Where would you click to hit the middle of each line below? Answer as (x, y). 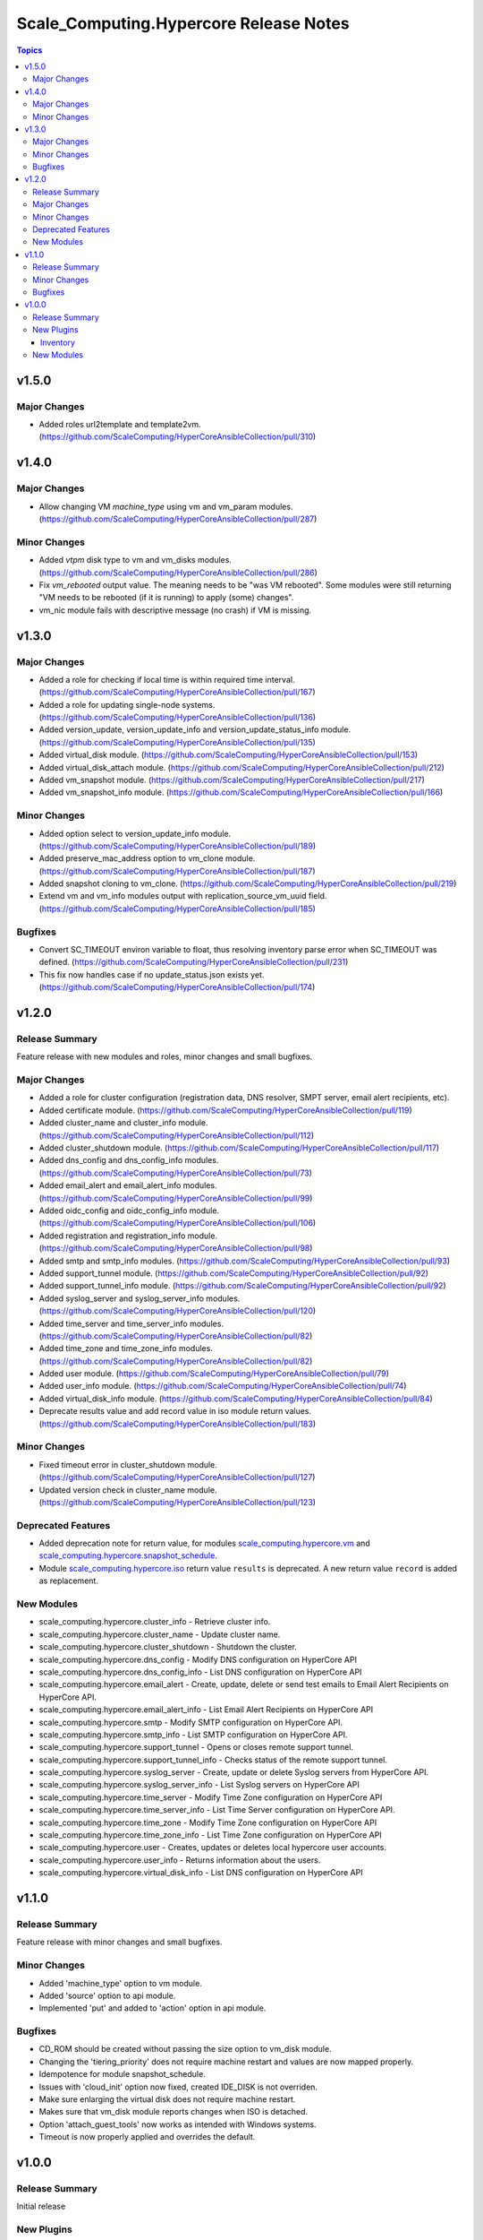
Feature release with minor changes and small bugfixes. (119, 1942)
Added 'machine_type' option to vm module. (121, 1983)
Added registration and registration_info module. (128, 1236)
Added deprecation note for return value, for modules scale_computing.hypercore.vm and (204, 1543)
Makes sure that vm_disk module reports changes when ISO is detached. (174, 2112)
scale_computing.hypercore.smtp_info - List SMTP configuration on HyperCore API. (193, 1735)
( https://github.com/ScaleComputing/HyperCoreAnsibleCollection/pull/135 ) (178, 742)
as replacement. (68, 1581)
